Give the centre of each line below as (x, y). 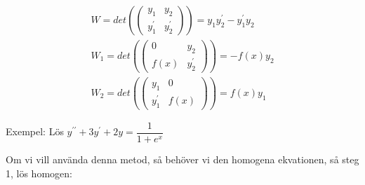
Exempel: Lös (35, 131)
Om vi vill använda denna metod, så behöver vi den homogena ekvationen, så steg (182, 159)
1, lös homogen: (39, 173)
